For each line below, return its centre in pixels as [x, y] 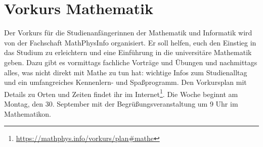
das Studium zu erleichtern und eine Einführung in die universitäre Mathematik [128, 52]
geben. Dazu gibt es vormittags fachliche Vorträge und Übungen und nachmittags [131, 62]
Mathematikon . [28, 113]
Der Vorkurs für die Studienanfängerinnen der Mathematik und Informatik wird [128, 33]
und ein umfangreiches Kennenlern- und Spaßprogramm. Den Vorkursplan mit [125, 82]
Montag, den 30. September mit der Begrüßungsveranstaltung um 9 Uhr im [121, 103]
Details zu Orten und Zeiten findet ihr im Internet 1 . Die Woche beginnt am [121, 93]
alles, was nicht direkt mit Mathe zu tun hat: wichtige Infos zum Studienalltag [126, 72]
